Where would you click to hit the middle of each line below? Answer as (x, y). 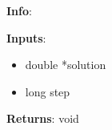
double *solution (66, 65)
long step (48, 91)
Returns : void (43, 118)
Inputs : (26, 37)
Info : (19, 10)
